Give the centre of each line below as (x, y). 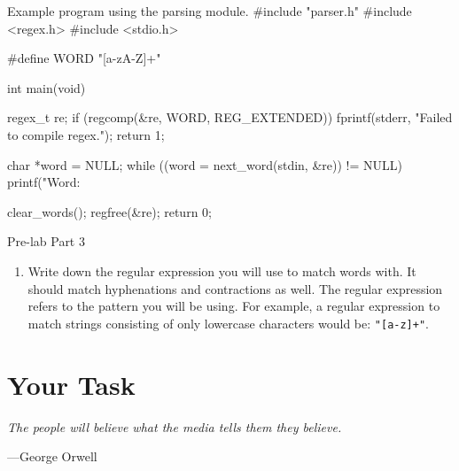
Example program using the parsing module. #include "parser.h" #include (210, 11)
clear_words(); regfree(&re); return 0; (109, 211)
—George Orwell (52, 456)
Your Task (71, 384)
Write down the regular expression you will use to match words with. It (222, 270)
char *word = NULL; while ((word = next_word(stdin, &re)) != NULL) (205, 164)
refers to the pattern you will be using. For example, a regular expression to (234, 306)
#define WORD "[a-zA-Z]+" (84, 58)
